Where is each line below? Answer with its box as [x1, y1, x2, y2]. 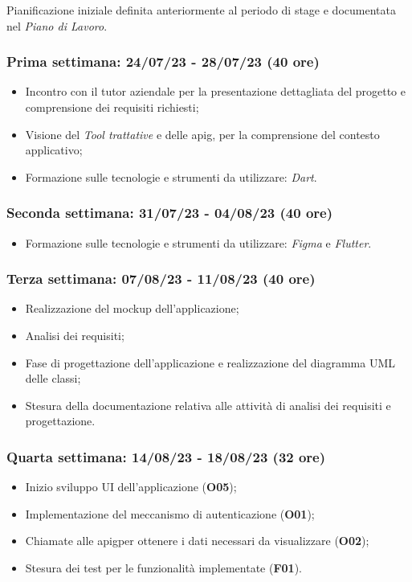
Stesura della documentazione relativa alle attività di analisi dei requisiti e [25, 396, 391, 413]
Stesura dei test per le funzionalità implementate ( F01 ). [25, 559, 303, 576]
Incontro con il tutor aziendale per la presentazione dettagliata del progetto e [25, 83, 406, 100]
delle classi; [25, 370, 81, 387]
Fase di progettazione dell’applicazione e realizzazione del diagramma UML [25, 354, 396, 371]
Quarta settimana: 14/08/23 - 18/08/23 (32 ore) [6, 446, 326, 466]
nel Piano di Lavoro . [6, 17, 108, 34]
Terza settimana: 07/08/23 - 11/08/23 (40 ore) [6, 268, 316, 289]
